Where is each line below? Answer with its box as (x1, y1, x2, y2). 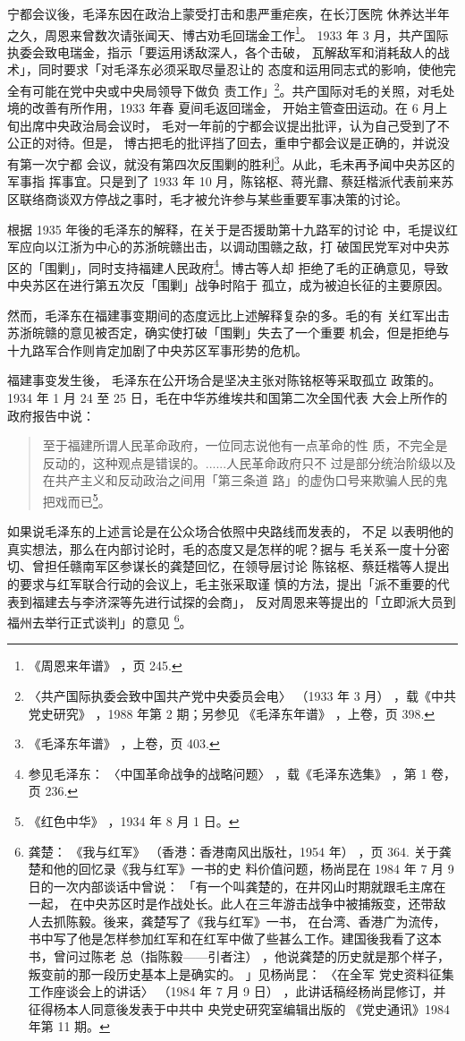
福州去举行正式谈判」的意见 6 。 (7, 610, 192, 631)
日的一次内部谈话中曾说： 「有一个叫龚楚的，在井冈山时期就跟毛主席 (28, 876, 434, 895)
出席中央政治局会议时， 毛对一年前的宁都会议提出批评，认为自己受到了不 (19, 115, 450, 134)
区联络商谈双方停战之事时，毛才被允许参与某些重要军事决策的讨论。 (7, 189, 408, 208)
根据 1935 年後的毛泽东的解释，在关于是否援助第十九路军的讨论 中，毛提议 (7, 219, 445, 238)
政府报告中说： (7, 405, 95, 424)
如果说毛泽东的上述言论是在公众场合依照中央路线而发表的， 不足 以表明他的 (7, 522, 454, 541)
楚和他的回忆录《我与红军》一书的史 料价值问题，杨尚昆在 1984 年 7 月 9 (28, 859, 454, 878)
